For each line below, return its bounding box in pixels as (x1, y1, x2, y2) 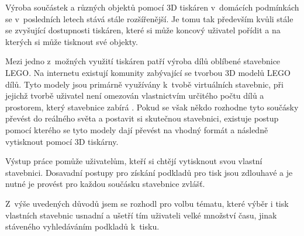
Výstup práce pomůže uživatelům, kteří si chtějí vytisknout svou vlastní (5, 155, 262, 167)
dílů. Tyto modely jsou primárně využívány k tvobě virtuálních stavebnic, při (5, 78, 284, 90)
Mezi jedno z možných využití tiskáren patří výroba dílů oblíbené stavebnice (5, 55, 281, 67)
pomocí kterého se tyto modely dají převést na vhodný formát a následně (5, 123, 268, 136)
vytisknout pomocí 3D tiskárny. (5, 135, 119, 147)
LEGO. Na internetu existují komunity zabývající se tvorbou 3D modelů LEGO (5, 66, 291, 78)
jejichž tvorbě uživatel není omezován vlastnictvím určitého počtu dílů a (5, 89, 264, 102)
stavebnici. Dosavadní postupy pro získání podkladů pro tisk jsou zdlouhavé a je (5, 166, 293, 178)
